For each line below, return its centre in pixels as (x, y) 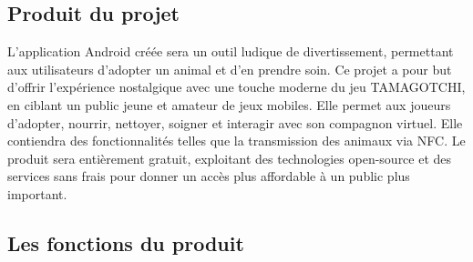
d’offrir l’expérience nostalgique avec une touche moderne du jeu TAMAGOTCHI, (236, 87)
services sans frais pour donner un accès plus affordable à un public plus (209, 176)
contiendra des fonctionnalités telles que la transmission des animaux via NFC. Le (236, 141)
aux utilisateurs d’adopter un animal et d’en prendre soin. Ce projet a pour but (230, 69)
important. (37, 193)
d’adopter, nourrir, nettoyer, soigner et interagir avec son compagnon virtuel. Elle (235, 122)
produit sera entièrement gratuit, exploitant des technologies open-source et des (230, 158)
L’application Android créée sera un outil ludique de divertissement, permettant (231, 51)
